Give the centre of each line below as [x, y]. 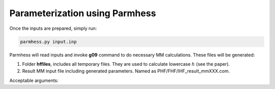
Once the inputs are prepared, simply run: [53, 28]
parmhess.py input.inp [48, 41]
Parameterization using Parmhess [83, 13]
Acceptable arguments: [34, 80]
